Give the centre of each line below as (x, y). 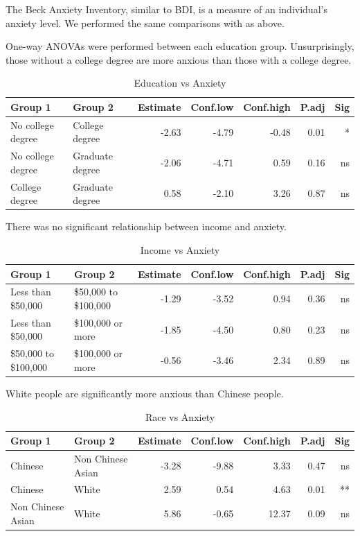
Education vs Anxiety (180, 83)
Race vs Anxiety (180, 416)
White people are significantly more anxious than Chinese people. (145, 393)
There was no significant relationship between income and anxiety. (146, 226)
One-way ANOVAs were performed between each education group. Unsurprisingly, (180, 46)
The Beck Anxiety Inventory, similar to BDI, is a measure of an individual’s (166, 9)
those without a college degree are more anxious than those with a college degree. (179, 59)
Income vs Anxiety (180, 249)
